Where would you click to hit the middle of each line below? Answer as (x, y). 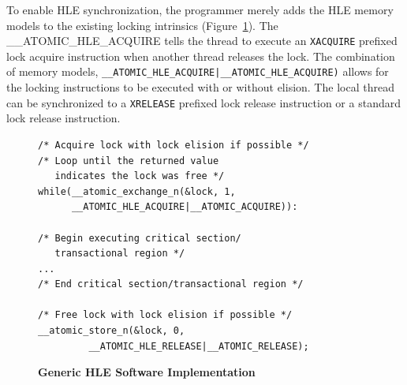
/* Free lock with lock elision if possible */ (165, 315)
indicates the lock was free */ (140, 176)
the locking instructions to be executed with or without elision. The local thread (200, 87)
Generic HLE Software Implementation (147, 372)
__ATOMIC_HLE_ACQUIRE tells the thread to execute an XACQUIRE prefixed (202, 41)
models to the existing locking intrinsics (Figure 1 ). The (142, 25)
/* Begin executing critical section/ (140, 238)
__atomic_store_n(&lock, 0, (112, 331)
